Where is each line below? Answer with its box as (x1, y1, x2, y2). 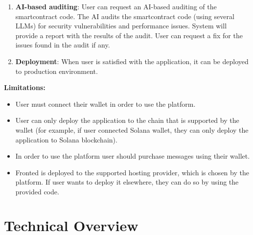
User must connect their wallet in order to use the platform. (15, 98, 196, 109)
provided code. (15, 186, 59, 196)
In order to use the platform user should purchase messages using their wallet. (15, 151, 250, 161)
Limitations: (4, 82, 46, 93)
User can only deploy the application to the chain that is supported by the (15, 115, 239, 125)
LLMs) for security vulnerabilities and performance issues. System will (15, 21, 227, 31)
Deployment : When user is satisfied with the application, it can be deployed (15, 56, 249, 66)
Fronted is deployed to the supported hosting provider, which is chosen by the (15, 167, 249, 177)
